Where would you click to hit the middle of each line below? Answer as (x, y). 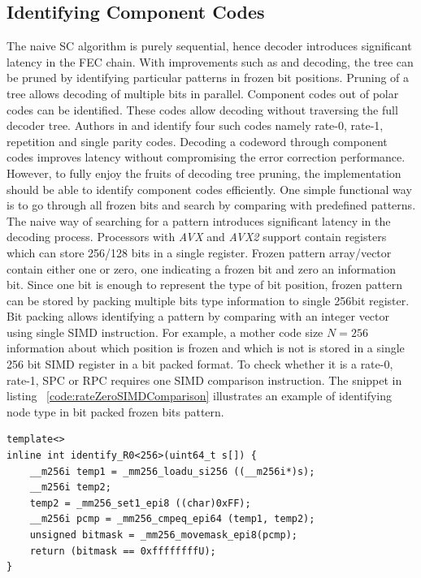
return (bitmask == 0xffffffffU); (123, 551)
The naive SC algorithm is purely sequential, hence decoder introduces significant (209, 46)
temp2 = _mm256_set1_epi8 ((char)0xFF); (140, 503)
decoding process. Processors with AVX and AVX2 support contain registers (197, 237)
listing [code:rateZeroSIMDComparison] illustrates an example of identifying (200, 396)
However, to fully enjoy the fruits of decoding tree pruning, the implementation (204, 173)
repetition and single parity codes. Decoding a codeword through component (197, 141)
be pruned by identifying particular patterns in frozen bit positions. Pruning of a (208, 78)
